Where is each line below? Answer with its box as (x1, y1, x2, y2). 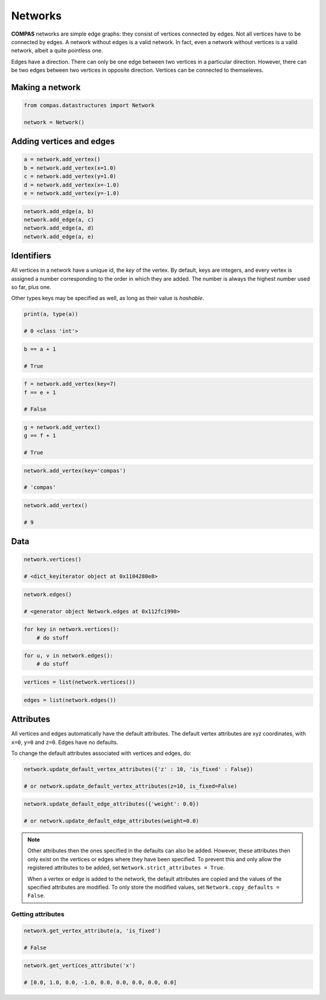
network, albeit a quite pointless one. (11, 47, 103, 54)
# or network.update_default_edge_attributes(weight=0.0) (24, 818, 199, 824)
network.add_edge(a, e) (24, 233, 95, 240)
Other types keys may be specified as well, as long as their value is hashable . (11, 295, 205, 302)
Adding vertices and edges (11, 136, 115, 147)
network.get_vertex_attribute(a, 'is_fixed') (24, 927, 161, 934)
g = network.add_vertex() (24, 423, 101, 431)
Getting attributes (11, 910, 65, 918)
